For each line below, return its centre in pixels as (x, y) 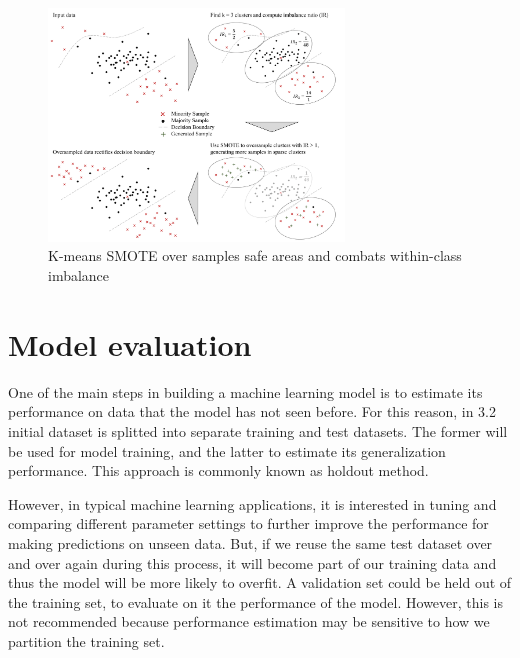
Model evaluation (130, 343)
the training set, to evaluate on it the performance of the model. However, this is (256, 601)
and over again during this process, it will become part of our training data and (252, 562)
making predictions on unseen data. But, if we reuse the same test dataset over (250, 542)
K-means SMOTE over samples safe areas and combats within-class (255, 255)
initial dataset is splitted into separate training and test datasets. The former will (258, 430)
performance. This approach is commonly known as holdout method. (218, 470)
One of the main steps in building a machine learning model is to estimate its (245, 391)
